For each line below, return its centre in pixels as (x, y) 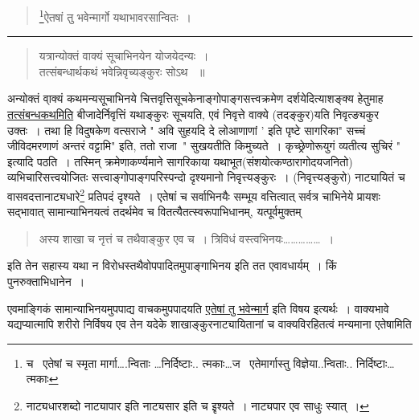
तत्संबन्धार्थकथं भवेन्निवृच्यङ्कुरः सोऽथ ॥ (122, 71)
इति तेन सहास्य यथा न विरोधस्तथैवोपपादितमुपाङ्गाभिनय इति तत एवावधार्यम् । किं (172, 265)
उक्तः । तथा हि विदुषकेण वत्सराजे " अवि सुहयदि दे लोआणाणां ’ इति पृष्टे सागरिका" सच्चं (187, 130)
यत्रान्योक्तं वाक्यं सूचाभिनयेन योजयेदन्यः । (124, 56)
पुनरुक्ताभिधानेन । (46, 281)
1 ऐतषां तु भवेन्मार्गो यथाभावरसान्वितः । (115, 16)
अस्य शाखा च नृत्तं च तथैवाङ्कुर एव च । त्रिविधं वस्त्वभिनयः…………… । (187, 238)
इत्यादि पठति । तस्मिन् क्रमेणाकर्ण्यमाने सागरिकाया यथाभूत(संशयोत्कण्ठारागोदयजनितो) (180, 161)
